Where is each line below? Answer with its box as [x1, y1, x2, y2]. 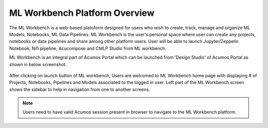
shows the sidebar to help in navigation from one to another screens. [9, 86, 150, 92]
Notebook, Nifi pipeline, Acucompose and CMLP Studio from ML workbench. [9, 45, 166, 51]
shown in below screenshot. [9, 61, 67, 67]
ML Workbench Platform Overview [9, 7, 155, 18]
